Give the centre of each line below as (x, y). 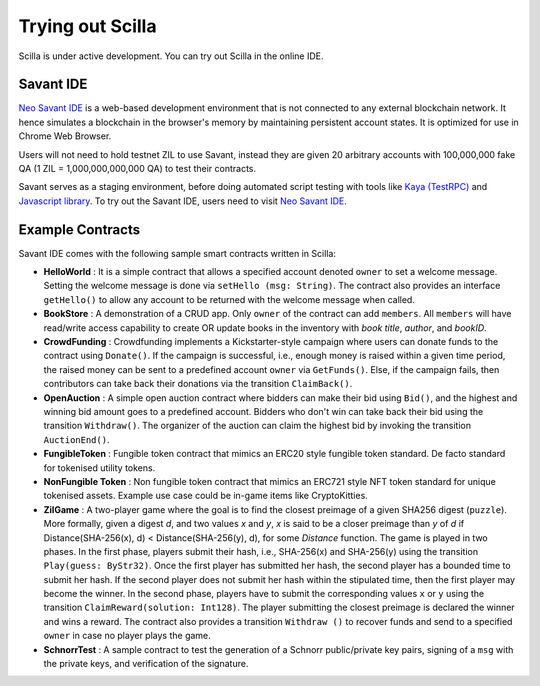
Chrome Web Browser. (65, 136)
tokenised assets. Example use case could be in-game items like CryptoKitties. (206, 496)
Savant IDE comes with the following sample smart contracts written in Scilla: (177, 253)
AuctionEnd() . (76, 439)
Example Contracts (79, 229)
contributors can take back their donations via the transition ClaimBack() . (198, 384)
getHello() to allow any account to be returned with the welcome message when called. (229, 299)
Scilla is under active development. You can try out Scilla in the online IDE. (171, 56)
